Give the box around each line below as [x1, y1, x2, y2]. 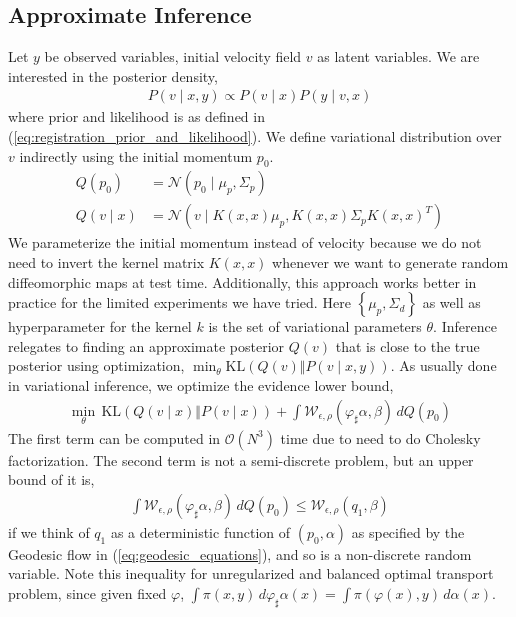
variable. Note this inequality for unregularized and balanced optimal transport [8, 563, 494, 584]
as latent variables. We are [317, 46, 480, 67]
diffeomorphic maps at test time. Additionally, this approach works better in [8, 271, 477, 292]
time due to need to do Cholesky [280, 427, 481, 448]
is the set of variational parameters [208, 316, 422, 337]
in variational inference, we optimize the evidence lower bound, [8, 375, 394, 396]
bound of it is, [8, 469, 95, 490]
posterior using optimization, [8, 355, 185, 376]
